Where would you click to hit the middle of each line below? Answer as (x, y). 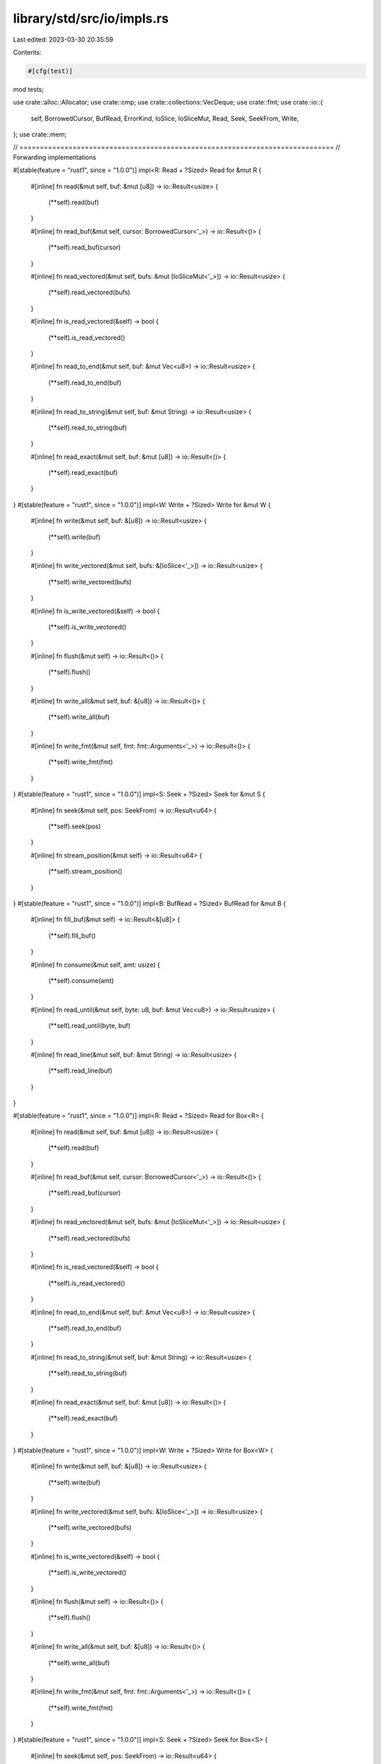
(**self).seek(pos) (75, 826)
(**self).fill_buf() (72, 936)
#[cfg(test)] (50, 71)
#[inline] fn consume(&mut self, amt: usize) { (95, 965)
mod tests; (29, 89)
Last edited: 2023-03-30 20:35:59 (63, 40)
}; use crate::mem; (40, 135)
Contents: (27, 52)
